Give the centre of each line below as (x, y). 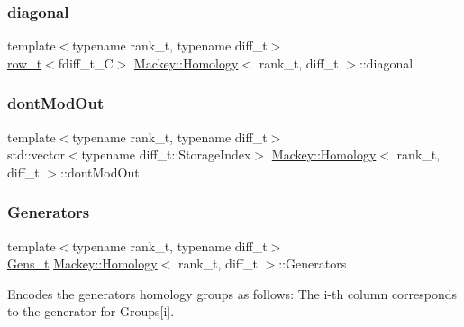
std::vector (36, 154)
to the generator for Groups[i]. (91, 311)
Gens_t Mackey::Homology (82, 263)
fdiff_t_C (86, 63)
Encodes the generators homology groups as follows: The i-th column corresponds (232, 293)
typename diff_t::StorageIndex (166, 154)
